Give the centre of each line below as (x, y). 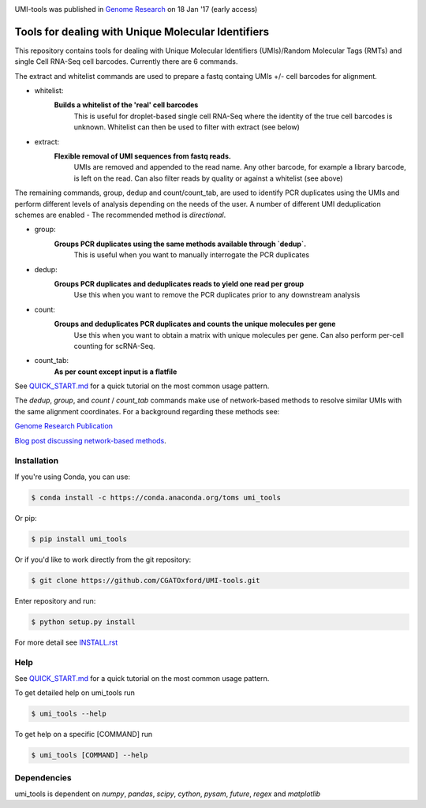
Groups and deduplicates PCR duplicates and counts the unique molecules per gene (195, 324)
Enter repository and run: (55, 600)
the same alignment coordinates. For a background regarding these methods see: (147, 411)
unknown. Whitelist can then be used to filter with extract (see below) (187, 127)
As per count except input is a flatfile (116, 372)
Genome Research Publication (64, 426)
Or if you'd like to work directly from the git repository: (103, 559)
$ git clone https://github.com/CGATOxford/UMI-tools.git (146, 580)
